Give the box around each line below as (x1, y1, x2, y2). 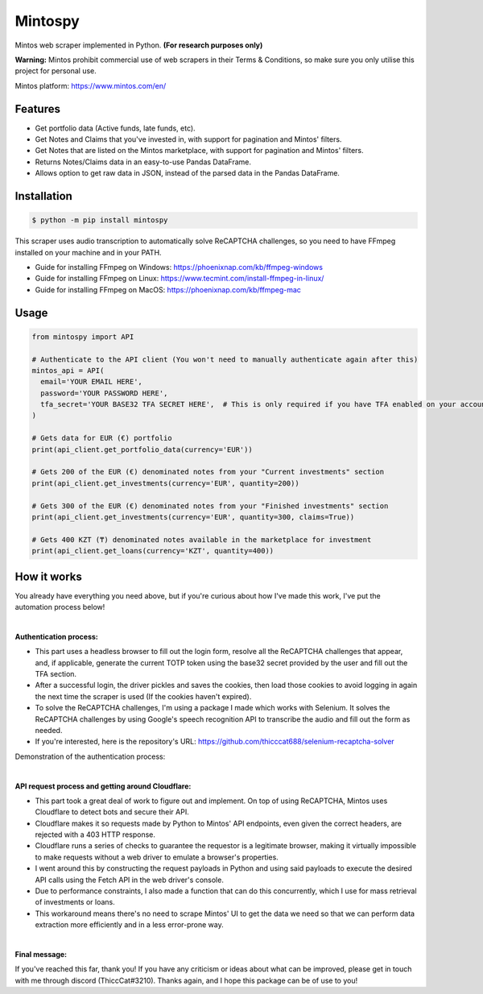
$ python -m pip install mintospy (31, 216, 168, 225)
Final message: (14, 949, 68, 959)
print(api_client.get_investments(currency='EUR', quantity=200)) (31, 478, 299, 487)
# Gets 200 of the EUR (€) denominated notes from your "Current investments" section (31, 467, 385, 477)
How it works (14, 569, 82, 583)
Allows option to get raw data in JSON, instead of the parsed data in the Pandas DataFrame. (35, 168, 340, 178)
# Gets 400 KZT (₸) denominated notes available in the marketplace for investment (31, 535, 372, 544)
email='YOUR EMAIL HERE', (40, 377, 142, 387)
